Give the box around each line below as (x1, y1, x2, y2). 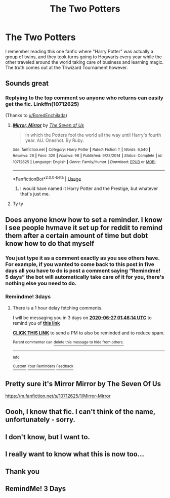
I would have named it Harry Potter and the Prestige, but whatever (20, 185, 158, 191)
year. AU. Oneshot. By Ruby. (25, 137, 84, 143)
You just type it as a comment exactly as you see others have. (5, 254, 160, 261)
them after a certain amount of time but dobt (5, 231, 148, 240)
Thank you (5, 467, 39, 476)
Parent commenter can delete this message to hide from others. (12, 339, 124, 344)
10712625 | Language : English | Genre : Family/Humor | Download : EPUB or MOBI (12, 159, 156, 165)
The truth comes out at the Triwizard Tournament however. (5, 64, 128, 70)
